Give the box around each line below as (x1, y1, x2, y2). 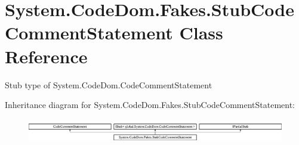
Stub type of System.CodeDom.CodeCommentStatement (5, 78, 212, 91)
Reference (5, 44, 88, 68)
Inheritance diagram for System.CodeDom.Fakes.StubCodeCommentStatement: (5, 98, 295, 111)
